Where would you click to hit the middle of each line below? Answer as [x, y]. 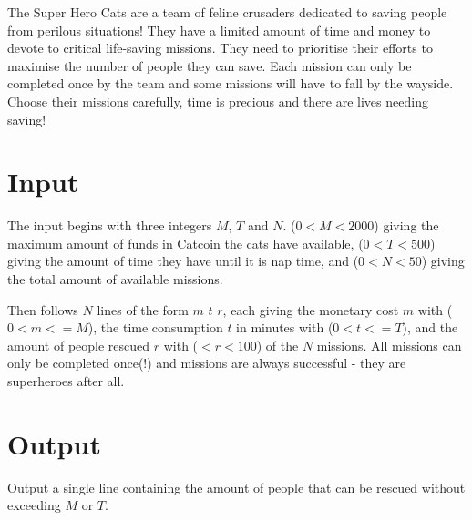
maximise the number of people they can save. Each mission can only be [210, 65]
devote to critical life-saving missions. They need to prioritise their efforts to [220, 48]
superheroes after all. [66, 381]
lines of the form [143, 309]
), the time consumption [155, 327]
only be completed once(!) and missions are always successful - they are [207, 363]
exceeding [34, 505]
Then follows [43, 309]
